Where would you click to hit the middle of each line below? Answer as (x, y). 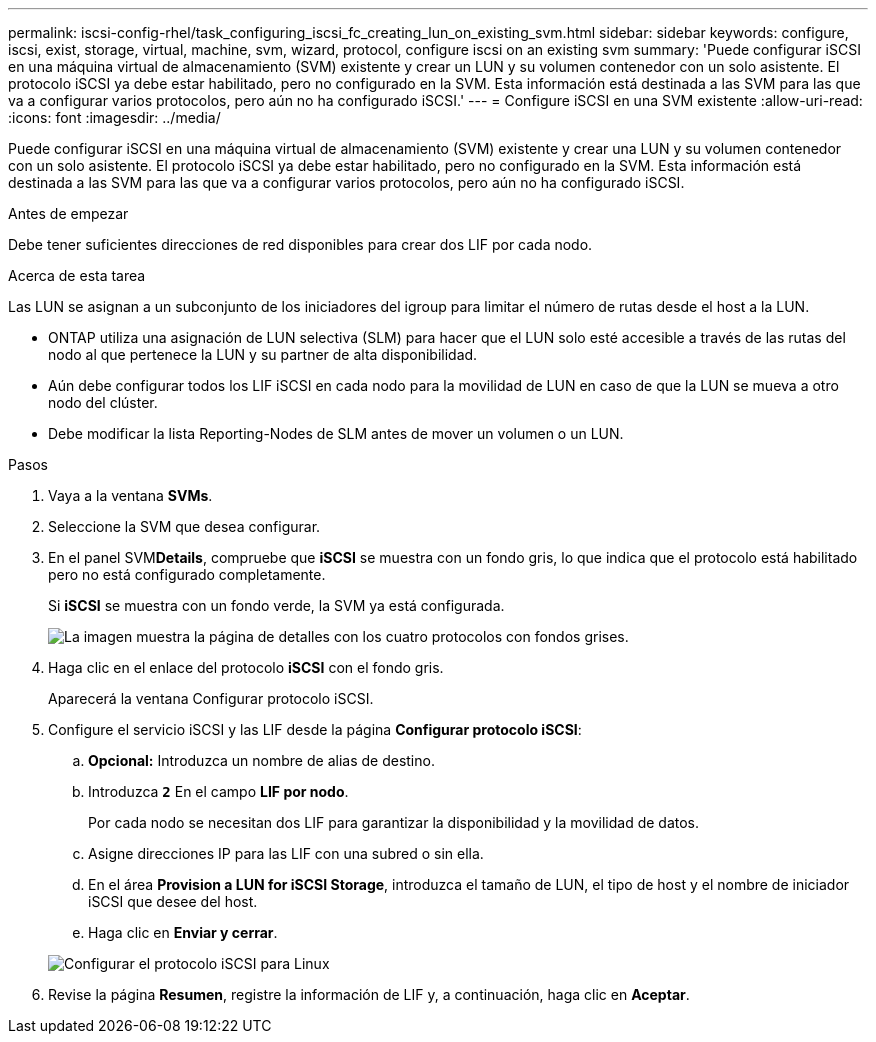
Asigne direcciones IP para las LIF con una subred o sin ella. (286, 853)
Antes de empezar (68, 213)
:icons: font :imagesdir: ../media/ (114, 117)
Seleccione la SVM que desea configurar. (184, 526)
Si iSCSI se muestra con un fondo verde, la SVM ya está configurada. (276, 605)
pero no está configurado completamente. (187, 574)
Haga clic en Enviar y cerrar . (183, 932)
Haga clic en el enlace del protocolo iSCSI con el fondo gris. (246, 667)
